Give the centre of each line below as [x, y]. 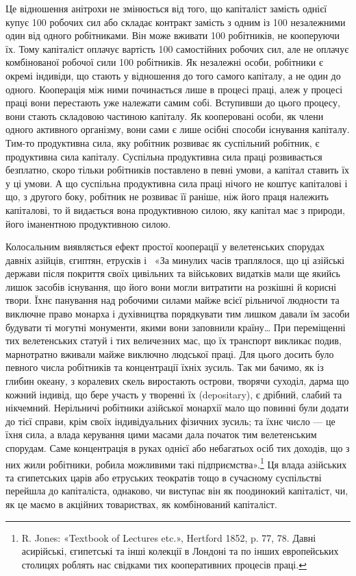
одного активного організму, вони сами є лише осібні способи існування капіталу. [178, 129]
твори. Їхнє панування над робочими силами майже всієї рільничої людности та [173, 300]
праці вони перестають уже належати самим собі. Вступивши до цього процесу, [173, 103]
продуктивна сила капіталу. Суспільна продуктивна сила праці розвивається [164, 156]
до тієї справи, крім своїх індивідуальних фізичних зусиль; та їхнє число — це [170, 421]
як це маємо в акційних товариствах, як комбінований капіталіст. [141, 504]
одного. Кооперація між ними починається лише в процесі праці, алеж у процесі [174, 89]
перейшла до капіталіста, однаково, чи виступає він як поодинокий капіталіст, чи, [177, 491]
